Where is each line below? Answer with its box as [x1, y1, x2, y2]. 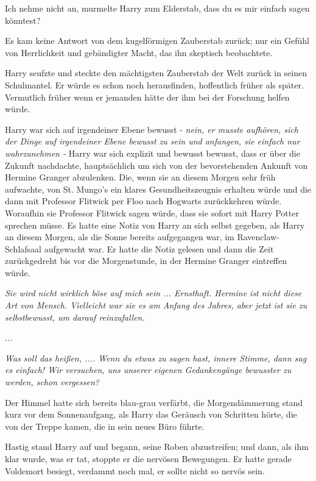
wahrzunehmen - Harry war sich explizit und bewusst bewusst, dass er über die [5, 146, 300, 159]
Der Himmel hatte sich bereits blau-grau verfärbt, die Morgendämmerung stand [5, 396, 303, 408]
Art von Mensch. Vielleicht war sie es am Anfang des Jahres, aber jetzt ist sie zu [5, 299, 307, 312]
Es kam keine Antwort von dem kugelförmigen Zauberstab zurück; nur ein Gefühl [5, 34, 309, 47]
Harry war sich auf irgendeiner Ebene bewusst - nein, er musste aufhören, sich [5, 123, 298, 135]
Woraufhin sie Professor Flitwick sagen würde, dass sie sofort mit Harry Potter [5, 206, 299, 219]
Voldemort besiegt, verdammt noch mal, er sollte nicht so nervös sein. [5, 464, 265, 477]
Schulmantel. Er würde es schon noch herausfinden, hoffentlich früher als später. [5, 78, 304, 91]
